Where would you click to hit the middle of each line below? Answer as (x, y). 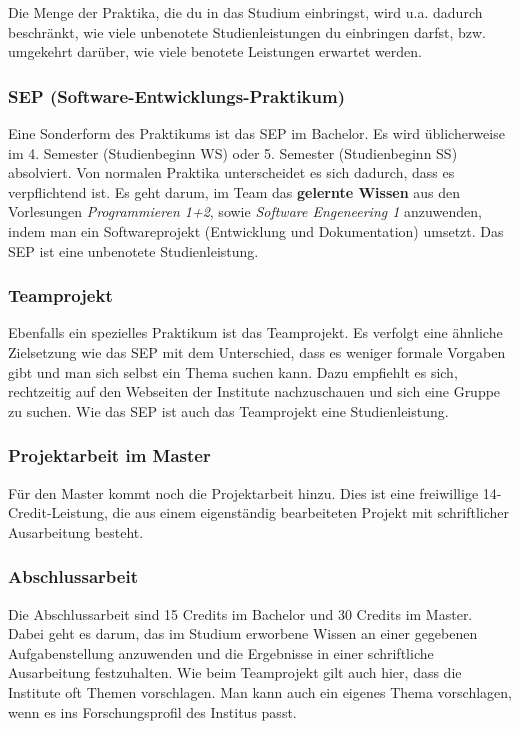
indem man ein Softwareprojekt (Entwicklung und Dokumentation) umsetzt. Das (256, 230)
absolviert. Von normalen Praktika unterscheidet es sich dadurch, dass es (231, 172)
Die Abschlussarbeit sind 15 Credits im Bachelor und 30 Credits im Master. (240, 613)
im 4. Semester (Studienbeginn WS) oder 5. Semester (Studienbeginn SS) (233, 152)
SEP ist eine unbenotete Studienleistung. (133, 250)
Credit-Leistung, (58, 512)
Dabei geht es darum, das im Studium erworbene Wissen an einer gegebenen (243, 633)
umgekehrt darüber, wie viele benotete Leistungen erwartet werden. (215, 51)
